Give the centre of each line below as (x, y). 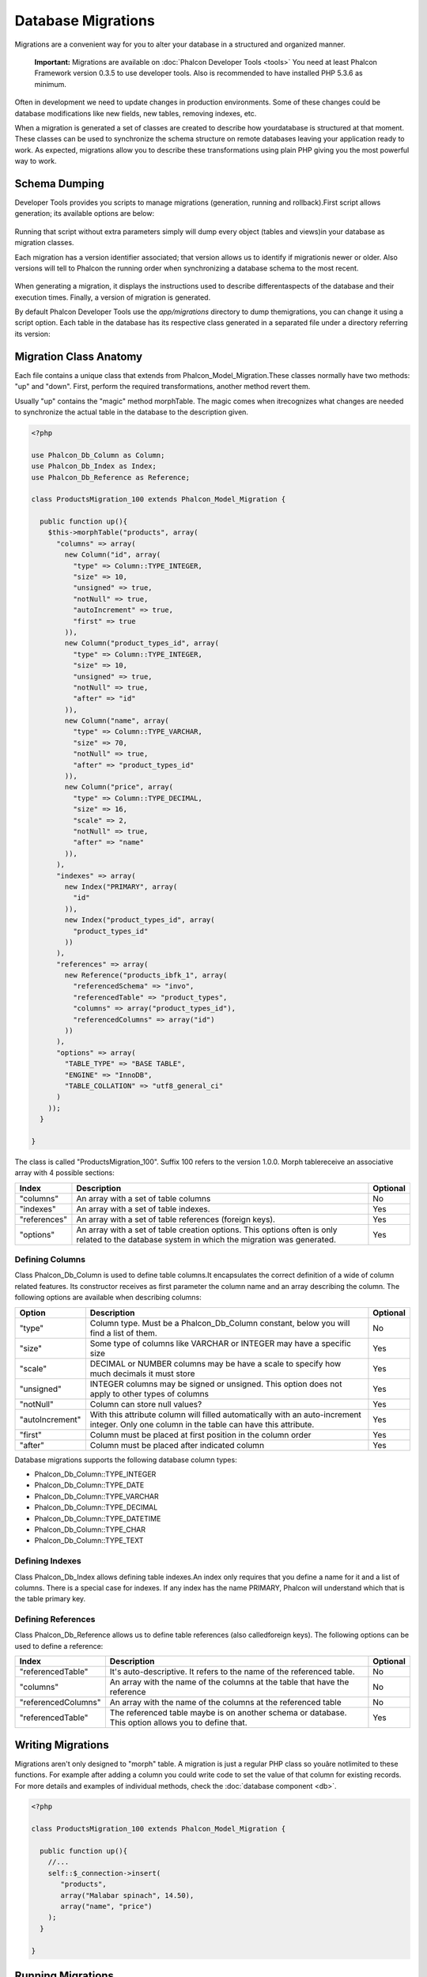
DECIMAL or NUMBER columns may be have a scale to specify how (215, 1363)
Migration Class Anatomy (78, 356)
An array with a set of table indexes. (143, 1208)
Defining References (55, 1620)
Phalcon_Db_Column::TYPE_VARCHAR (97, 1496)
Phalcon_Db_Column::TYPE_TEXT (89, 1540)
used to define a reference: (59, 1646)
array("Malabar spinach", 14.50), (127, 1895)
